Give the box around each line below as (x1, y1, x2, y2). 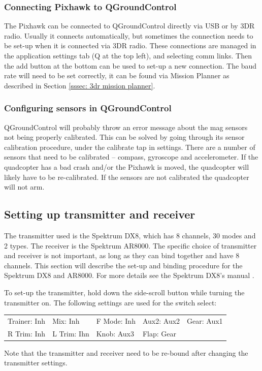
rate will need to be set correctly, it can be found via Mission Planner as (4, 70, 230, 81)
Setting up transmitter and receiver (4, 206, 195, 222)
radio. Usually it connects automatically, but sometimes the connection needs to (4, 30, 253, 41)
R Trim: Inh (8, 328, 46, 338)
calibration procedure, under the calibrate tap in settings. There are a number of (4, 141, 255, 152)
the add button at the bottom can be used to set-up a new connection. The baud (4, 60, 257, 71)
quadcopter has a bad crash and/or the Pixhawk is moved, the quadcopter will (4, 161, 249, 172)
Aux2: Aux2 (142, 315, 180, 326)
